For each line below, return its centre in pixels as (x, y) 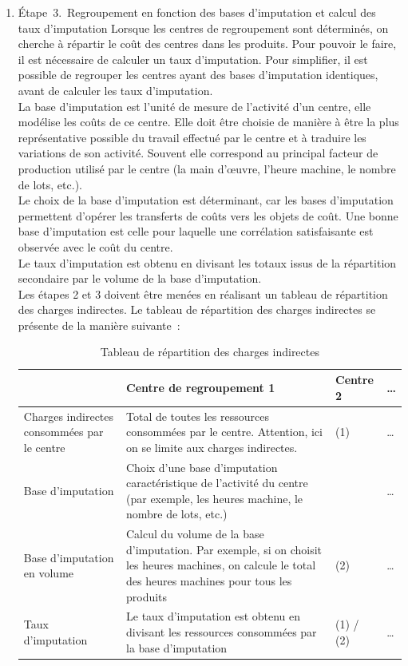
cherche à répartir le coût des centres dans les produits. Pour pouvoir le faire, (207, 44)
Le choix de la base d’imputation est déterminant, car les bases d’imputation (206, 200)
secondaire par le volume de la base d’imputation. (140, 278)
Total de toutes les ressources (198, 416)
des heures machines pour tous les (209, 580)
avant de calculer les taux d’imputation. (115, 90)
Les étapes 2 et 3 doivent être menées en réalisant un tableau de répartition (203, 293)
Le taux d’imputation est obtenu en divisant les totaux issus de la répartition (207, 262)
